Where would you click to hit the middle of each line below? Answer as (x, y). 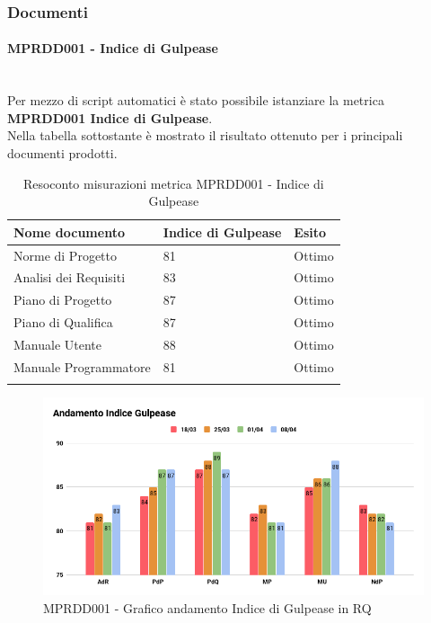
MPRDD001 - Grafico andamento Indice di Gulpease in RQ (207, 607)
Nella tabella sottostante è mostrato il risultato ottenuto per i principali (205, 135)
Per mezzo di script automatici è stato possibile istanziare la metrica (196, 100)
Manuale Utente (57, 345)
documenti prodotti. (62, 153)
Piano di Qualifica (63, 322)
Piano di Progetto (63, 300)
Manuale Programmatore (82, 366)
